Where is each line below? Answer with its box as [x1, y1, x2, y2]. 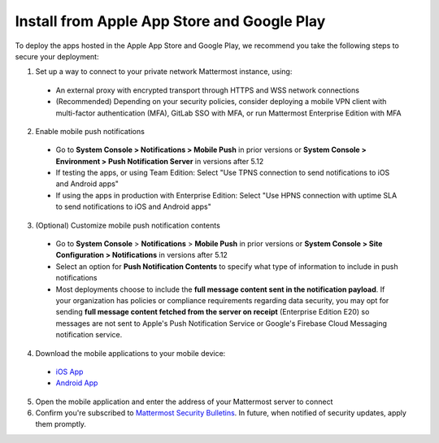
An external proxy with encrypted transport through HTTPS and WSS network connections [55, 85, 359, 95]
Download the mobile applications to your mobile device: [35, 348, 226, 358]
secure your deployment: [15, 51, 99, 61]
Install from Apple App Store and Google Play [15, 12, 326, 30]
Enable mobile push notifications [35, 126, 146, 136]
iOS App [55, 367, 84, 376]
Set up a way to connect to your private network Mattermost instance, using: [35, 67, 293, 76]
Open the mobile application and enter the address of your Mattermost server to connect [35, 397, 333, 406]
